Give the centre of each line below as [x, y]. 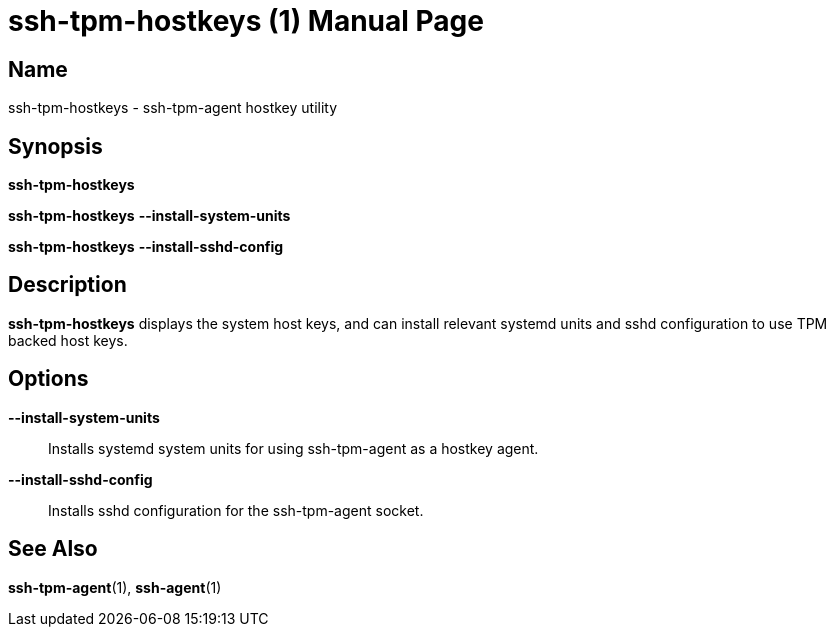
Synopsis [55, 146]
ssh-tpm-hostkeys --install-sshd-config [146, 247]
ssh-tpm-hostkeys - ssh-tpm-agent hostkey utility [173, 108]
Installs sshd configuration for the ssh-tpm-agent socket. [236, 510]
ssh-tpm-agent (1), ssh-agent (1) [115, 587]
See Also [53, 549]
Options [48, 379]
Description [67, 285]
